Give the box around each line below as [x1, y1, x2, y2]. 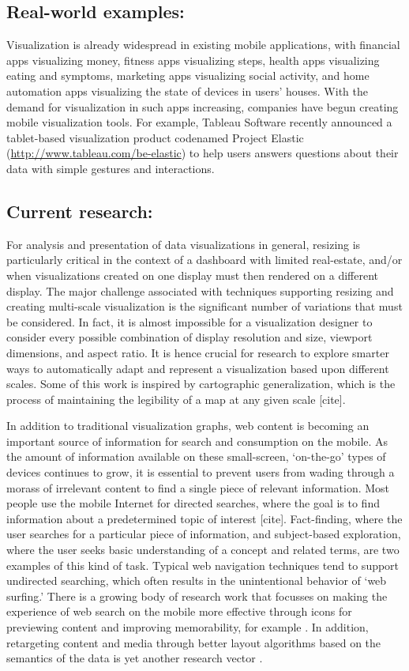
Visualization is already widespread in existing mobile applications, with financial [6, 36, 400, 53]
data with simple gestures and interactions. [6, 160, 215, 176]
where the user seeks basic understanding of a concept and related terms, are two [6, 541, 400, 558]
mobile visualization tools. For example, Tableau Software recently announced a [6, 114, 392, 130]
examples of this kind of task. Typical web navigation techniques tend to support [6, 556, 400, 573]
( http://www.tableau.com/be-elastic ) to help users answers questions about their [6, 145, 399, 161]
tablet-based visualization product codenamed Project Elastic [6, 129, 304, 145]
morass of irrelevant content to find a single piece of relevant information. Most [6, 479, 390, 496]
